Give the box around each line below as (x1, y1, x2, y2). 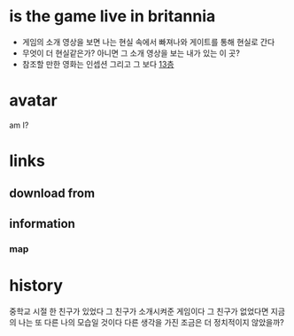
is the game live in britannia (9, 6, 216, 27)
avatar (9, 90, 58, 111)
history (9, 275, 64, 295)
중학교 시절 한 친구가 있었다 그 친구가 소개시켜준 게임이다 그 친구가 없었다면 (9, 306, 269, 316)
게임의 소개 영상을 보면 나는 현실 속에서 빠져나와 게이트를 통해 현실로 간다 (21, 36, 275, 47)
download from (9, 186, 96, 201)
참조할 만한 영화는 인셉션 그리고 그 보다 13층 (21, 59, 174, 69)
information (9, 215, 75, 231)
